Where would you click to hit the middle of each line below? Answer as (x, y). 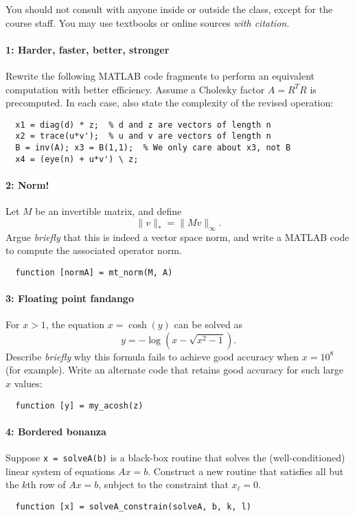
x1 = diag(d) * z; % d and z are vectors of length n (143, 125)
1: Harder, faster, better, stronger (88, 49)
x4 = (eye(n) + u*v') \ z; (77, 159)
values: (28, 383)
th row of (46, 484)
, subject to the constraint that (163, 484)
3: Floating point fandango (70, 298)
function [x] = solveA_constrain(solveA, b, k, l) (133, 506)
